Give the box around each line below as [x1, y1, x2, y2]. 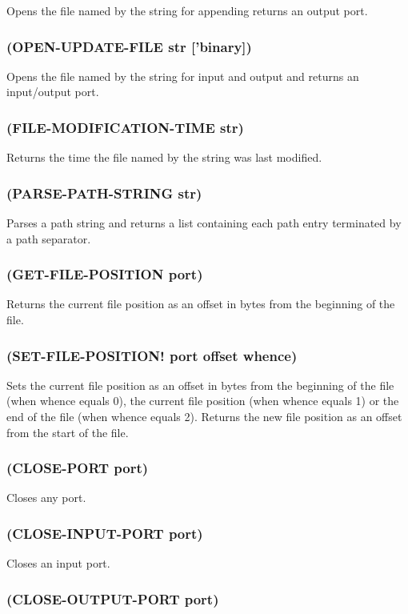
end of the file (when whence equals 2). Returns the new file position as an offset [6, 408, 402, 425]
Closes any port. [6, 489, 86, 506]
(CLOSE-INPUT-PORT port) [6, 523, 203, 543]
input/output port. [6, 83, 99, 100]
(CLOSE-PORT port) [6, 458, 149, 478]
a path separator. [6, 230, 91, 247]
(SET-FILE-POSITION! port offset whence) [6, 345, 298, 365]
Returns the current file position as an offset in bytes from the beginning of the [6, 295, 395, 312]
